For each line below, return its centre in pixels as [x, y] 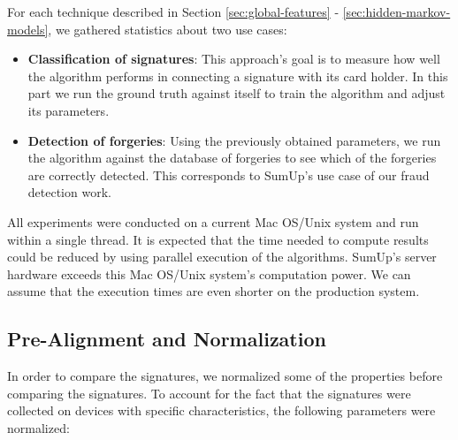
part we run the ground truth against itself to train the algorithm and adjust [237, 93]
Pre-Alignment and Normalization [167, 339]
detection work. [69, 192]
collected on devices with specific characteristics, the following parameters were [221, 410]
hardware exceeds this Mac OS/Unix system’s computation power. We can [209, 273]
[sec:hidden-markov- [397, 11]
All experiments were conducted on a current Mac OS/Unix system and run [213, 221]
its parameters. [69, 110]
